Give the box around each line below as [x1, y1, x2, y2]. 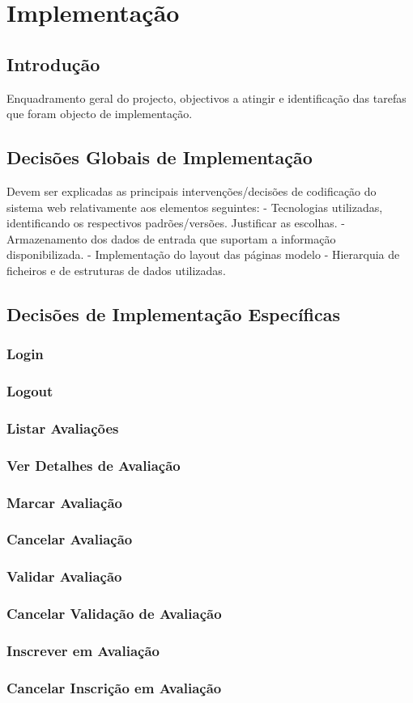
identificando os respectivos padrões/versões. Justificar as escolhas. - [6, 214, 345, 231]
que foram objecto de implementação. [6, 105, 193, 122]
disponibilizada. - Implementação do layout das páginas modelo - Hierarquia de [6, 246, 400, 263]
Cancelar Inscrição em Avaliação [6, 677, 222, 697]
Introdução [6, 51, 100, 76]
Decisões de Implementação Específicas [6, 301, 340, 326]
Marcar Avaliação [6, 492, 122, 512]
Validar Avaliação [6, 566, 122, 587]
